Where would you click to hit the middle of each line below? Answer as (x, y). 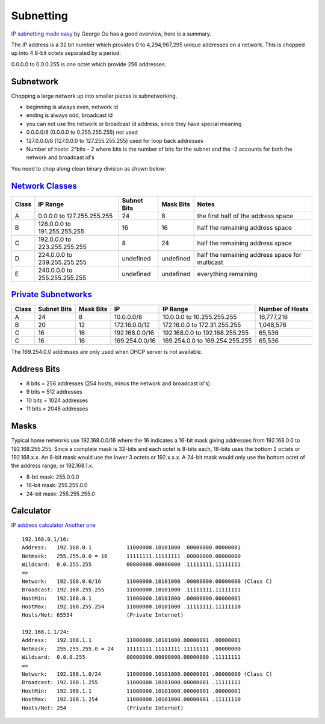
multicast (210, 262)
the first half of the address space (245, 216)
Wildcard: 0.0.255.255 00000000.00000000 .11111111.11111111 (131, 564)
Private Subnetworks (52, 294)
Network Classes (44, 186)
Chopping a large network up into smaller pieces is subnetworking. (94, 96)
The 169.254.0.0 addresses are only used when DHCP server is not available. (107, 352)
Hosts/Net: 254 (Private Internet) (103, 708)
